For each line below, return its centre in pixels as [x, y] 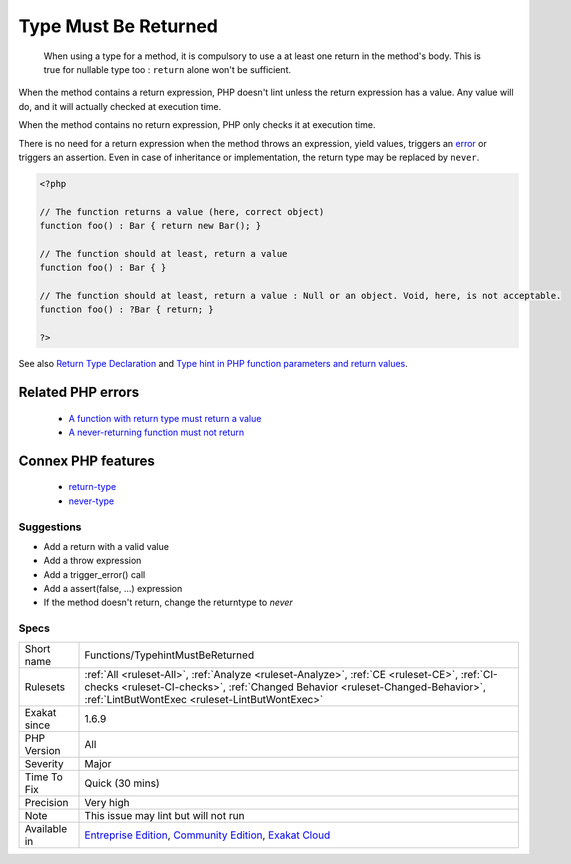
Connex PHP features [86, 460]
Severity [44, 763]
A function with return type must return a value [165, 418]
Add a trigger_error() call [94, 574]
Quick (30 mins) [122, 783]
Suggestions [50, 527]
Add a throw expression [92, 561]
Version [42, 750]
